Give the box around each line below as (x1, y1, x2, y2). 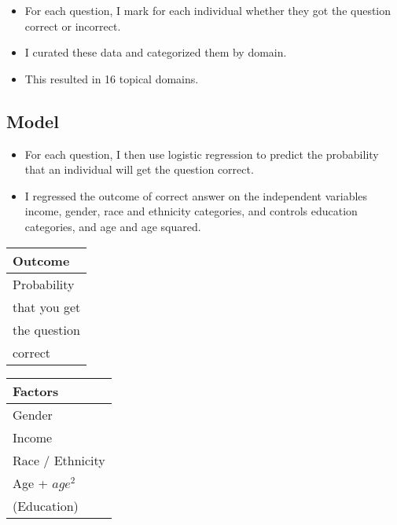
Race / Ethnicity (13, 450, 105, 469)
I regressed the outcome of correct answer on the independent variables (24, 187, 368, 204)
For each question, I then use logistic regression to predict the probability (24, 145, 379, 162)
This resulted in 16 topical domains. (24, 70, 199, 86)
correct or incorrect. (24, 17, 121, 34)
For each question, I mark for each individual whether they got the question (24, 2, 391, 18)
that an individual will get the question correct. (24, 161, 254, 178)
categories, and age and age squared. (24, 218, 201, 234)
